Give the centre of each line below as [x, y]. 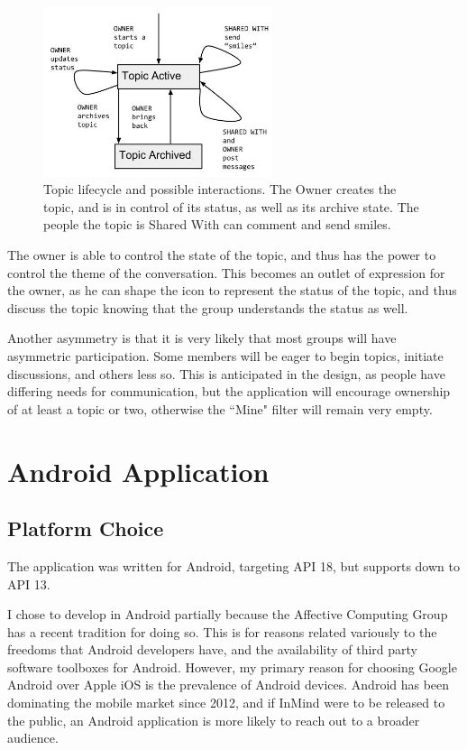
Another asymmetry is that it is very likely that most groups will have [202, 338]
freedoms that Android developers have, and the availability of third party [213, 649]
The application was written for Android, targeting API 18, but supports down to [233, 565]
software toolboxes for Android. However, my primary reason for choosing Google [232, 667]
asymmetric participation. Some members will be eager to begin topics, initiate [225, 355]
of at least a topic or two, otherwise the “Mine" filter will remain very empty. [220, 408]
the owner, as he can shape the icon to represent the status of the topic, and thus [232, 290]
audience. [33, 738]
